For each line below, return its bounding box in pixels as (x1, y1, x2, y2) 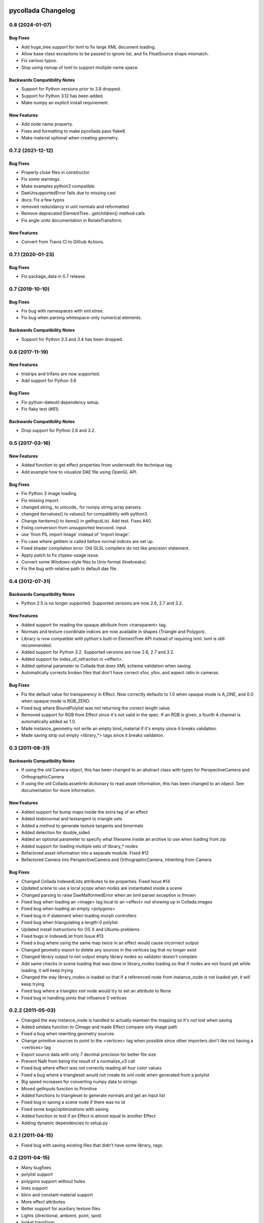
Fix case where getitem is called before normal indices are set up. (21, 538, 154, 544)
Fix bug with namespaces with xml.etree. (21, 308, 104, 314)
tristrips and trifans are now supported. (21, 371, 100, 377)
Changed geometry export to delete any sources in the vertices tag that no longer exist (21, 947, 197, 952)
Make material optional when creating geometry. (21, 135, 119, 141)
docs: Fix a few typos (21, 197, 65, 203)
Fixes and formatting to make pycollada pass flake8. (21, 128, 127, 134)
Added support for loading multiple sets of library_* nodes (21, 843, 138, 849)
